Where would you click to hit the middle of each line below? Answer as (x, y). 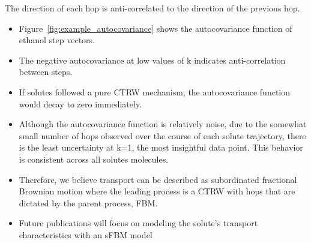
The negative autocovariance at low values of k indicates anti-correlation (152, 60)
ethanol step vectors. (57, 40)
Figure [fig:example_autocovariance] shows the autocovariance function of (155, 28)
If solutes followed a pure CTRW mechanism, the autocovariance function (155, 91)
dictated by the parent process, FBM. (88, 202)
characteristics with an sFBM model (86, 234)
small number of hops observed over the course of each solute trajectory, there (162, 135)
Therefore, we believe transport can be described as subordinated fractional (158, 179)
